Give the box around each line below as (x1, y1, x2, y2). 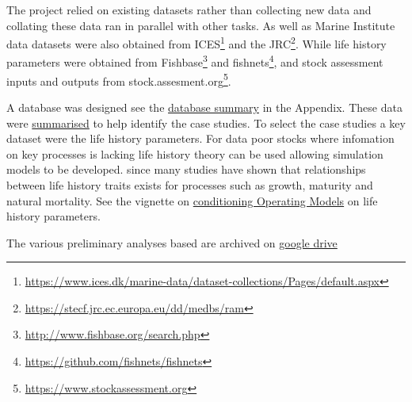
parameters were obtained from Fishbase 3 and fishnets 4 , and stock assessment (6, 52, 383, 71)
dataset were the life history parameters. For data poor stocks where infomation (6, 130, 395, 147)
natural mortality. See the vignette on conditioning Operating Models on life (6, 192, 378, 209)
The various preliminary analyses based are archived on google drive (6, 234, 338, 251)
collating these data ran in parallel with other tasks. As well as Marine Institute (6, 17, 395, 33)
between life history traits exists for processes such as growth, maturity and (6, 176, 373, 193)
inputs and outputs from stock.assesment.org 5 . (6, 70, 231, 89)
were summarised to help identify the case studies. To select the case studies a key (6, 114, 406, 131)
